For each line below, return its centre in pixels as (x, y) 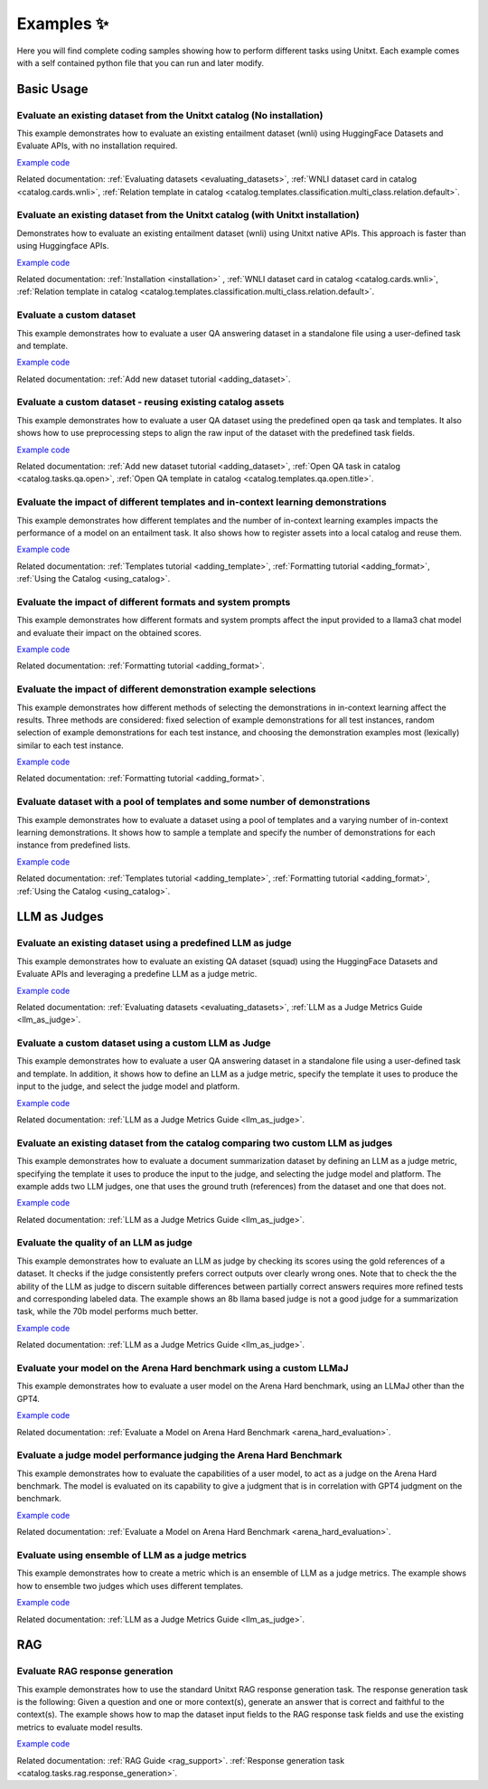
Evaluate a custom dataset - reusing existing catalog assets (150, 402)
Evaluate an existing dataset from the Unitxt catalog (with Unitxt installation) (188, 215)
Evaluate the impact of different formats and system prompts (154, 601)
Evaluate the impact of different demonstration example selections (166, 689)
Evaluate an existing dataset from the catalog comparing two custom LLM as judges (205, 1142)
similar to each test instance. (70, 745)
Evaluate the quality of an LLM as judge (105, 1243)
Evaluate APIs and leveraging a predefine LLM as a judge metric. (137, 974)
